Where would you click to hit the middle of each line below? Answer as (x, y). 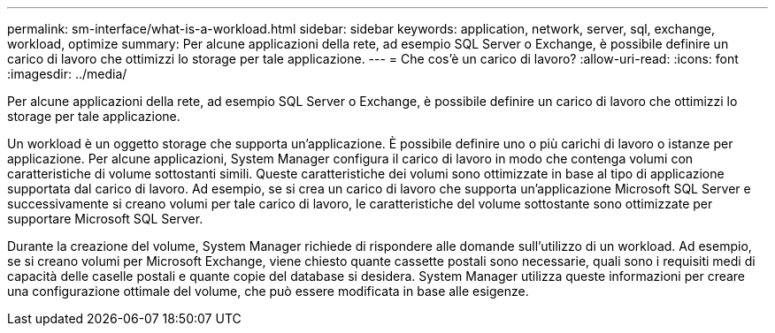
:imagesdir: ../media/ (67, 74)
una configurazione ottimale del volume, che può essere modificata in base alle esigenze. (268, 291)
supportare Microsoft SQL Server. (105, 219)
